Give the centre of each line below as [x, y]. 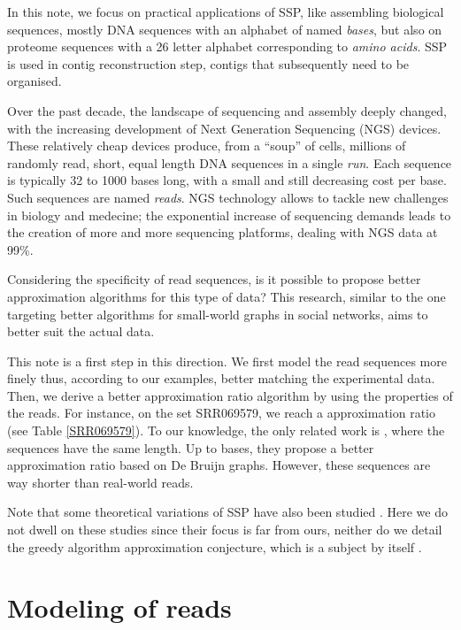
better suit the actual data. [81, 331]
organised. [35, 81]
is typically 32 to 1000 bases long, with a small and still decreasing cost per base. [227, 180]
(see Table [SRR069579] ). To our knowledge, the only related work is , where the [226, 430]
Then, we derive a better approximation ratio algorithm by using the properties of [230, 395]
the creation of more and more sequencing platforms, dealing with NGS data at [223, 232]
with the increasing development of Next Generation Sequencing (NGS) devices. [224, 128]
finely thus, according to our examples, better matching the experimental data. [221, 378]
